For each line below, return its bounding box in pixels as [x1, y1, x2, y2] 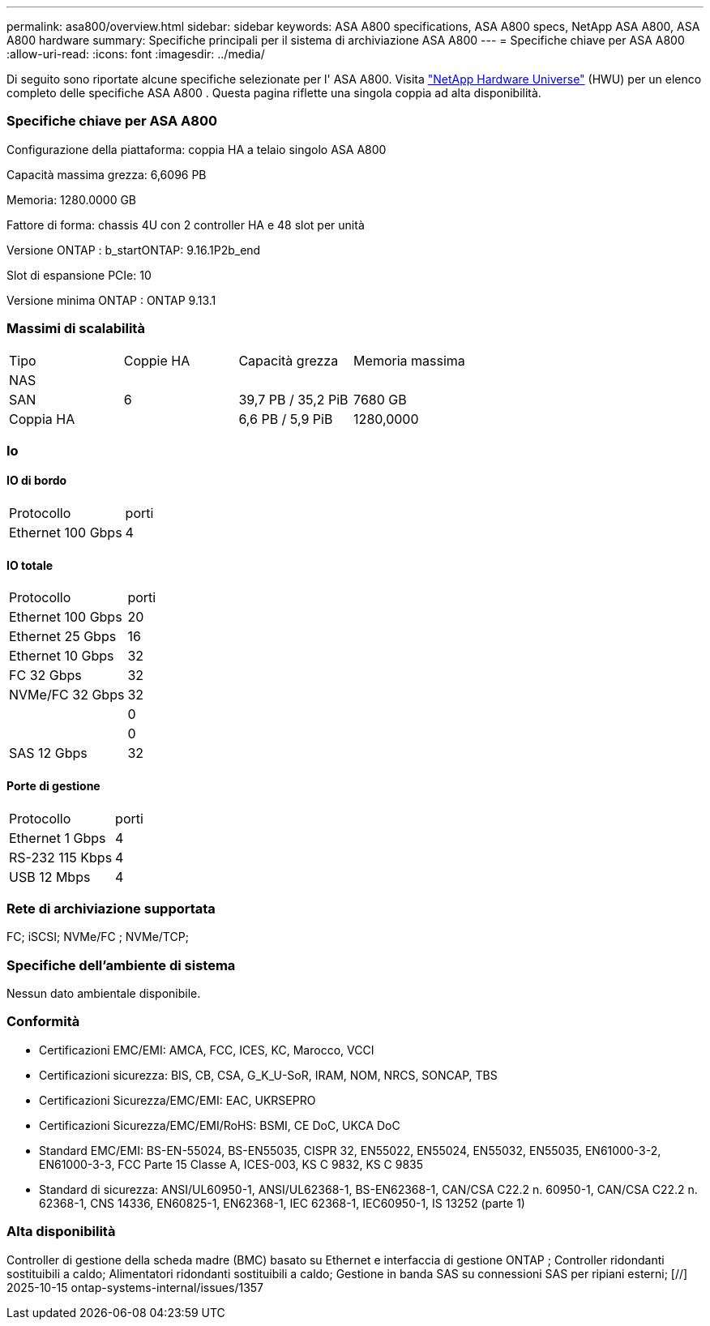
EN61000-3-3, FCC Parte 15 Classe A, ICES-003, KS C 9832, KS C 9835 [39, 1157, 424, 1171]
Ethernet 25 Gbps [9, 628, 117, 645]
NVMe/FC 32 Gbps [9, 687, 125, 704]
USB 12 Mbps [9, 868, 91, 885]
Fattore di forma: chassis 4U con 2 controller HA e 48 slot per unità [6, 217, 365, 232]
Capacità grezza [238, 352, 339, 369]
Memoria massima [353, 352, 465, 369]
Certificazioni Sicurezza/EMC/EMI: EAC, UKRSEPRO [39, 1093, 316, 1107]
